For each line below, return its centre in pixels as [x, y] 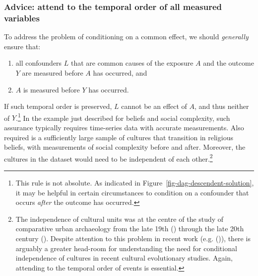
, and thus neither [222, 106]
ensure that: [22, 46]
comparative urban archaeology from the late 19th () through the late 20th [130, 229]
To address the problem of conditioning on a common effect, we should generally [126, 37]
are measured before [53, 72]
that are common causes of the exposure [132, 63]
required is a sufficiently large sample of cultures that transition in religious [119, 137]
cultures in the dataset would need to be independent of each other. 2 [108, 158]
